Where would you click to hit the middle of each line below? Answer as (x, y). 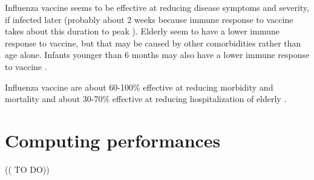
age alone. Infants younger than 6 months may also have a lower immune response (157, 55)
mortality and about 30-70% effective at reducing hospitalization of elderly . (146, 99)
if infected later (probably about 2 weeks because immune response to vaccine (149, 19)
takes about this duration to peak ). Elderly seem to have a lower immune (142, 31)
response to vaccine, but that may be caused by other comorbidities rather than (153, 43)
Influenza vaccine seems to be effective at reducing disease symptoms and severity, (157, 7)
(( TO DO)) (27, 169)
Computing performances (113, 140)
